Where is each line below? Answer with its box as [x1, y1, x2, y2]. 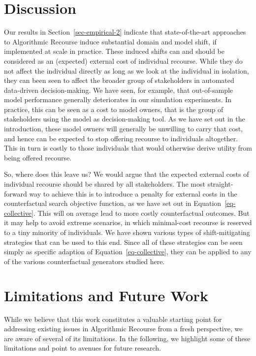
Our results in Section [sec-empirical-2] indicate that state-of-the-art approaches [4, 27, 246, 37]
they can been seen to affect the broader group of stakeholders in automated [4, 75, 234, 85]
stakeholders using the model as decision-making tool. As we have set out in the [4, 114, 245, 124]
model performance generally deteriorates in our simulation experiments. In [4, 94, 232, 105]
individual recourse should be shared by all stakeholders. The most [4, 179, 205, 189]
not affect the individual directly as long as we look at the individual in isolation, [4, 65, 249, 76]
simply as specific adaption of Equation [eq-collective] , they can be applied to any [4, 246, 252, 257]
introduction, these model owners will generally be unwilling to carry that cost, [4, 123, 243, 134]
